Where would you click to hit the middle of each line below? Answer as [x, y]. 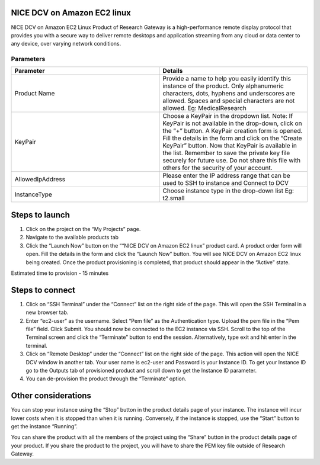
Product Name [35, 94]
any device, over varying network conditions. [66, 44]
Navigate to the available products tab [72, 238]
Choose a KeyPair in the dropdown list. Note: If [228, 116]
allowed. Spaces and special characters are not [229, 101]
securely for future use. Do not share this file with [232, 161]
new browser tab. [47, 312]
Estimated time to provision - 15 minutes [60, 273]
